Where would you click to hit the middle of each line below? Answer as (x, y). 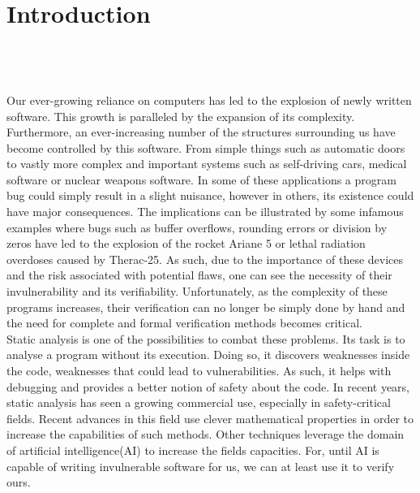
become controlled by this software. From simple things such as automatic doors (206, 147)
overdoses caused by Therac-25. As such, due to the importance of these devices (205, 259)
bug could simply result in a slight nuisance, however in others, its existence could (210, 195)
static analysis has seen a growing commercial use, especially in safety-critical (199, 402)
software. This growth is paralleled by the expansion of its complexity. (181, 116)
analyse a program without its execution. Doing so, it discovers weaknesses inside (208, 355)
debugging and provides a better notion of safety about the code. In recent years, (208, 386)
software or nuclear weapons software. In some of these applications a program (201, 179)
